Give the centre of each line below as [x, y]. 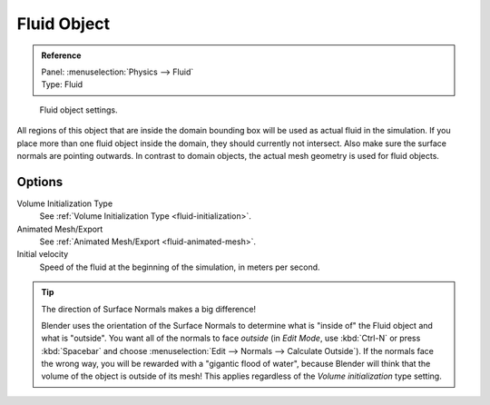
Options [40, 182]
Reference [61, 55]
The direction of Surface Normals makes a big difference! [149, 309]
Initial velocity [43, 254]
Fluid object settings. [78, 110]
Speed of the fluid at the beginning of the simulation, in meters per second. [180, 267]
